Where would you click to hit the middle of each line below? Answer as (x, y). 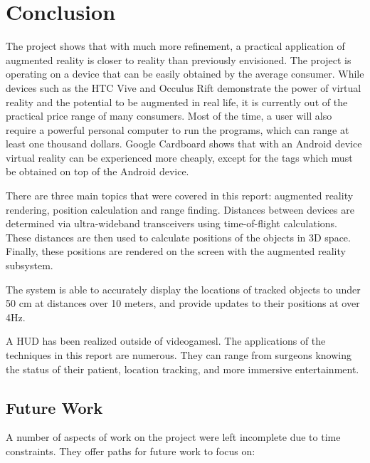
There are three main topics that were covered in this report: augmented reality (180, 196)
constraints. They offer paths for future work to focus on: (131, 451)
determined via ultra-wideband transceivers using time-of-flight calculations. (171, 223)
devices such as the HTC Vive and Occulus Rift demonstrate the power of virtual (184, 87)
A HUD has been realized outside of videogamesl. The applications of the (166, 341)
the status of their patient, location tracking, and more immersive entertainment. (183, 369)
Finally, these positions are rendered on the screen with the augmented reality (176, 251)
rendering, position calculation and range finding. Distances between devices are (180, 209)
